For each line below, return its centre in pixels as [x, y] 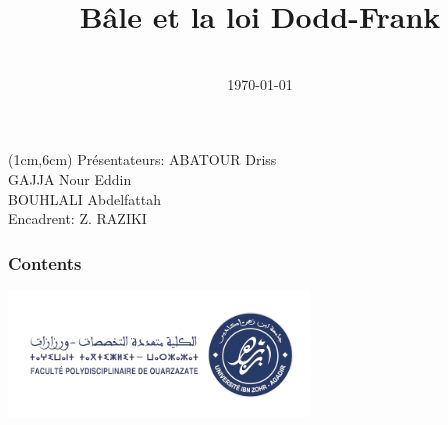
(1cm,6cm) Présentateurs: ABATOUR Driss [142, 159]
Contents [45, 262]
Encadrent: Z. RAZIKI [77, 218]
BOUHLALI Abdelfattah [85, 198]
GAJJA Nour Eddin [70, 178]
